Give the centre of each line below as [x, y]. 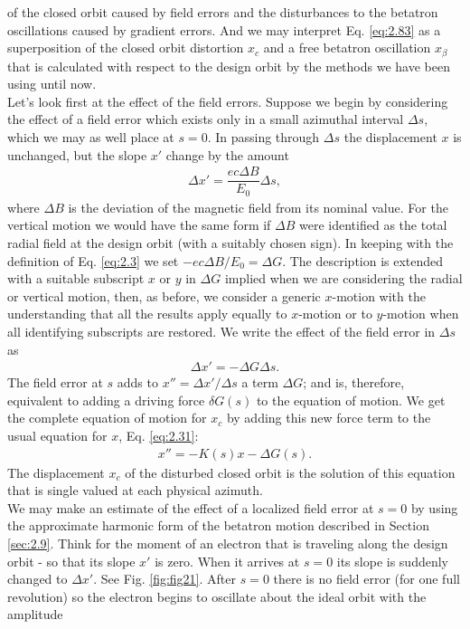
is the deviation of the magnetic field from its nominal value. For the [258, 207]
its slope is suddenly [392, 561]
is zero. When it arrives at [227, 561]
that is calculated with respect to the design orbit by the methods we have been [229, 66]
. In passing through [263, 137]
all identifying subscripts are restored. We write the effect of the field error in [221, 331]
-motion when [421, 314]
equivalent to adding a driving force [106, 400]
